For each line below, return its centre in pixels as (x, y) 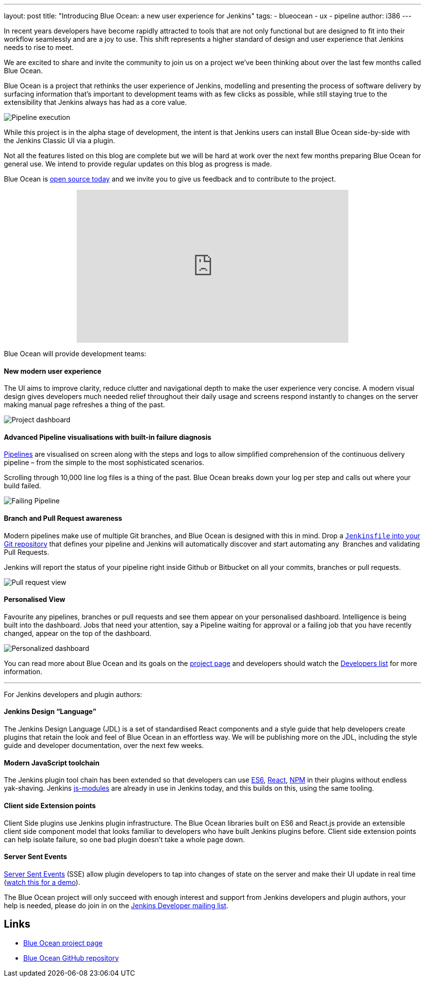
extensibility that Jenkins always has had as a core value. (95, 102)
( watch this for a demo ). (42, 882)
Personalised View (35, 599)
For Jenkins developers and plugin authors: (73, 694)
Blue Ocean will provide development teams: (75, 354)
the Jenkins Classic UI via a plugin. (60, 141)
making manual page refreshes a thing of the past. (84, 405)
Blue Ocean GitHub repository (71, 958)
